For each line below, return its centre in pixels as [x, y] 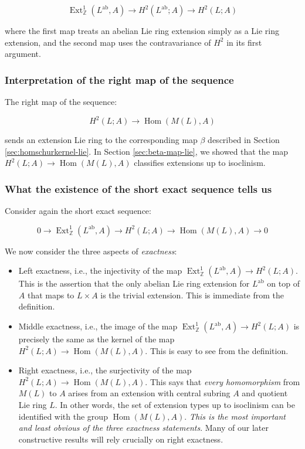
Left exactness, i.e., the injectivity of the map [100, 271]
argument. [23, 54]
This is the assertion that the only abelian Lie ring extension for [134, 283]
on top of [283, 283]
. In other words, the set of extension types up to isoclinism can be [175, 405]
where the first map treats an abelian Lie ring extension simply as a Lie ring [142, 30]
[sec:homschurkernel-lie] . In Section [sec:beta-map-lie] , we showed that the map [146, 151]
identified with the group [63, 416]
